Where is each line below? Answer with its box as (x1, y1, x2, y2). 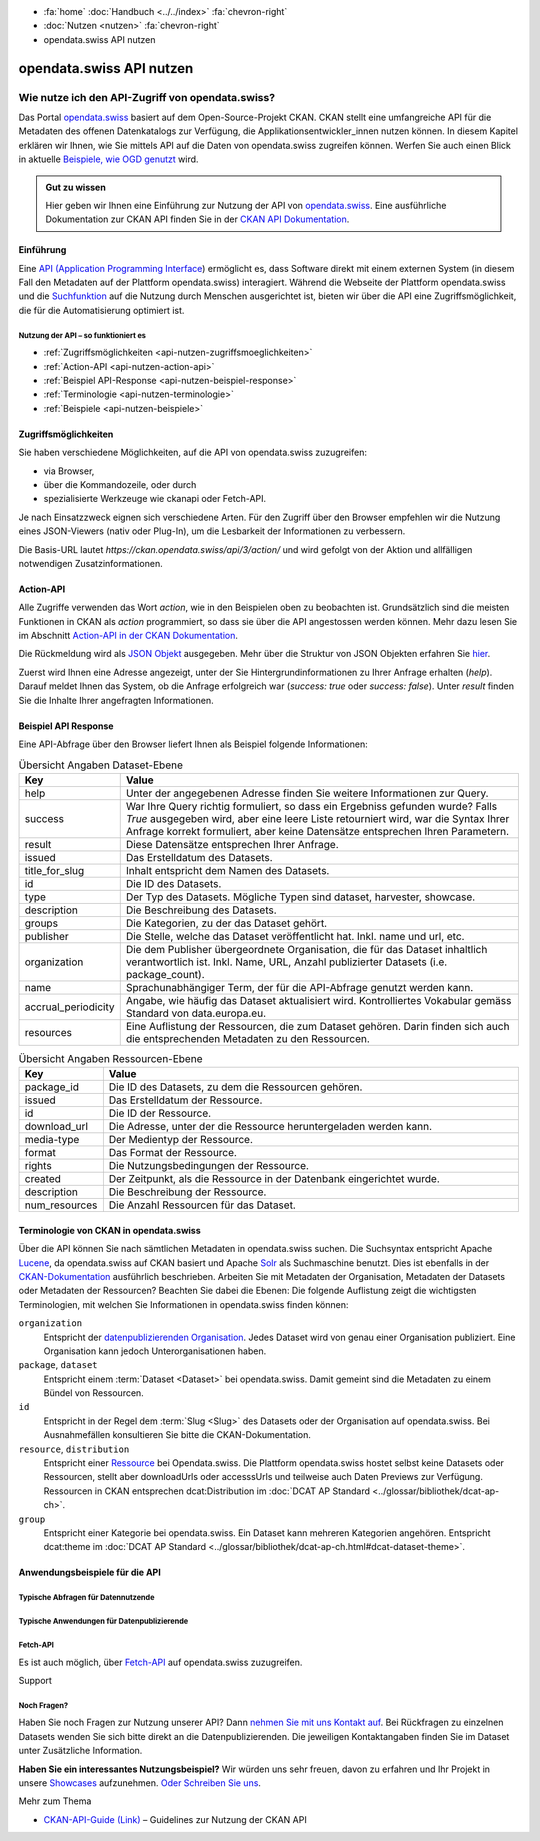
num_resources (24, 1198, 98, 1212)
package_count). (125, 967, 205, 981)
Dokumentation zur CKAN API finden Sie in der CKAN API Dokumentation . (45, 213, 350, 225)
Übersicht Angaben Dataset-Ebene (18, 758, 184, 772)
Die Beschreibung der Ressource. (108, 1185, 267, 1199)
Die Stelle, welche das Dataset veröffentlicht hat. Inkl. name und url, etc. (125, 929, 465, 943)
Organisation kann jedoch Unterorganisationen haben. (43, 1345, 267, 1357)
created (24, 1172, 62, 1186)
